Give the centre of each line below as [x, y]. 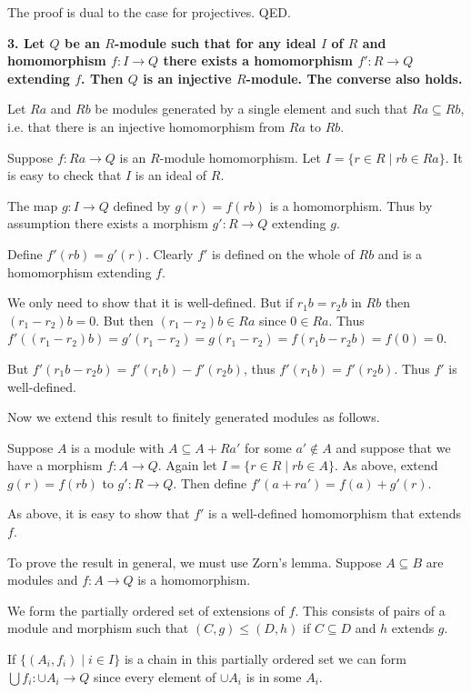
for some [268, 447]
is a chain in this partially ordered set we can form [265, 659]
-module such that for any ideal [215, 42]
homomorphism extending [80, 271]
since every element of [155, 676]
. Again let [187, 465]
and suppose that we [393, 447]
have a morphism [55, 465]
